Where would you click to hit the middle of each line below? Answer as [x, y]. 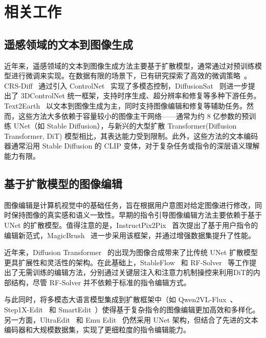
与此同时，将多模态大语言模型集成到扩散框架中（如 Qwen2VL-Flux [115, 299]
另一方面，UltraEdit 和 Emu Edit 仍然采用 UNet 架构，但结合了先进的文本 [131, 319]
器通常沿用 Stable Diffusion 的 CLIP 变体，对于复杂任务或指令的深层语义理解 [132, 146]
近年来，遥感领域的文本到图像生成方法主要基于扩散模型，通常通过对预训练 [129, 65]
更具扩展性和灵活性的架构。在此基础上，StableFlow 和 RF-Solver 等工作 [127, 262]
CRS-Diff [18, 85]
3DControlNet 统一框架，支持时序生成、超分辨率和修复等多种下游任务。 [141, 96]
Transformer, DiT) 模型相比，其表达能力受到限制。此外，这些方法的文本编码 [131, 135]
